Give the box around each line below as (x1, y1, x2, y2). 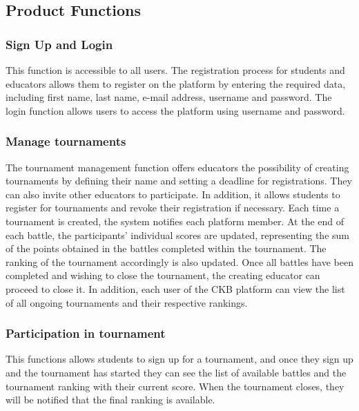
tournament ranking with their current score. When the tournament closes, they (6, 379, 345, 393)
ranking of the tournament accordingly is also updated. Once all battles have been (6, 254, 353, 269)
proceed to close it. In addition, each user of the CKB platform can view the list (6, 281, 345, 296)
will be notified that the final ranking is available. (6, 392, 215, 407)
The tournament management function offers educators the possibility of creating (6, 160, 349, 174)
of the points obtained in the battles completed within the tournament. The (6, 241, 327, 256)
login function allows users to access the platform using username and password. (6, 103, 345, 117)
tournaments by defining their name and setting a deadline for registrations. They (6, 173, 352, 188)
